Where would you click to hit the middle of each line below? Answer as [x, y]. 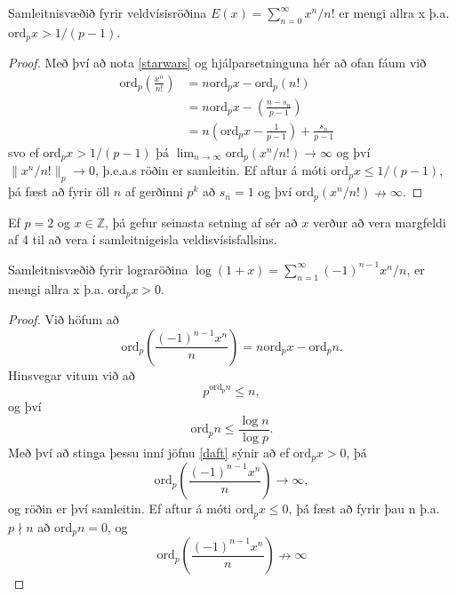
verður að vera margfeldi [379, 222]
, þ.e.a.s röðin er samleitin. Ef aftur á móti [211, 170]
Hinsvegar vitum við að [72, 374]
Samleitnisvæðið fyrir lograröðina [98, 269]
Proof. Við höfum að [64, 319]
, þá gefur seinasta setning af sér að [201, 222]
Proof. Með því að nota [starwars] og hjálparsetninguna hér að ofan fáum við [217, 63]
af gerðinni [154, 191]
